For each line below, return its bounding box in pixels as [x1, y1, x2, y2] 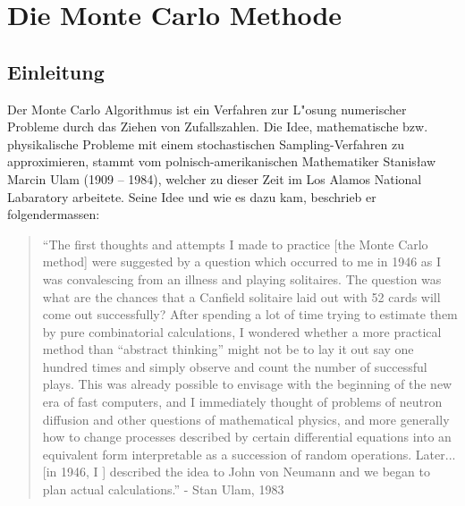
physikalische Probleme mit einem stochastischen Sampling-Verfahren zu [7, 134, 405, 153]
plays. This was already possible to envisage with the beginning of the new [42, 375, 452, 393]
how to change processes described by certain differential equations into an [42, 427, 452, 446]
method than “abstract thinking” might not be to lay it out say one [42, 340, 414, 358]
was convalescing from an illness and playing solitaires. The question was [42, 269, 442, 288]
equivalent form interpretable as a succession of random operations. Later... [42, 444, 456, 463]
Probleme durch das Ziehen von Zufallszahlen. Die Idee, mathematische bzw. [7, 117, 428, 136]
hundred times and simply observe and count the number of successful [42, 357, 427, 375]
